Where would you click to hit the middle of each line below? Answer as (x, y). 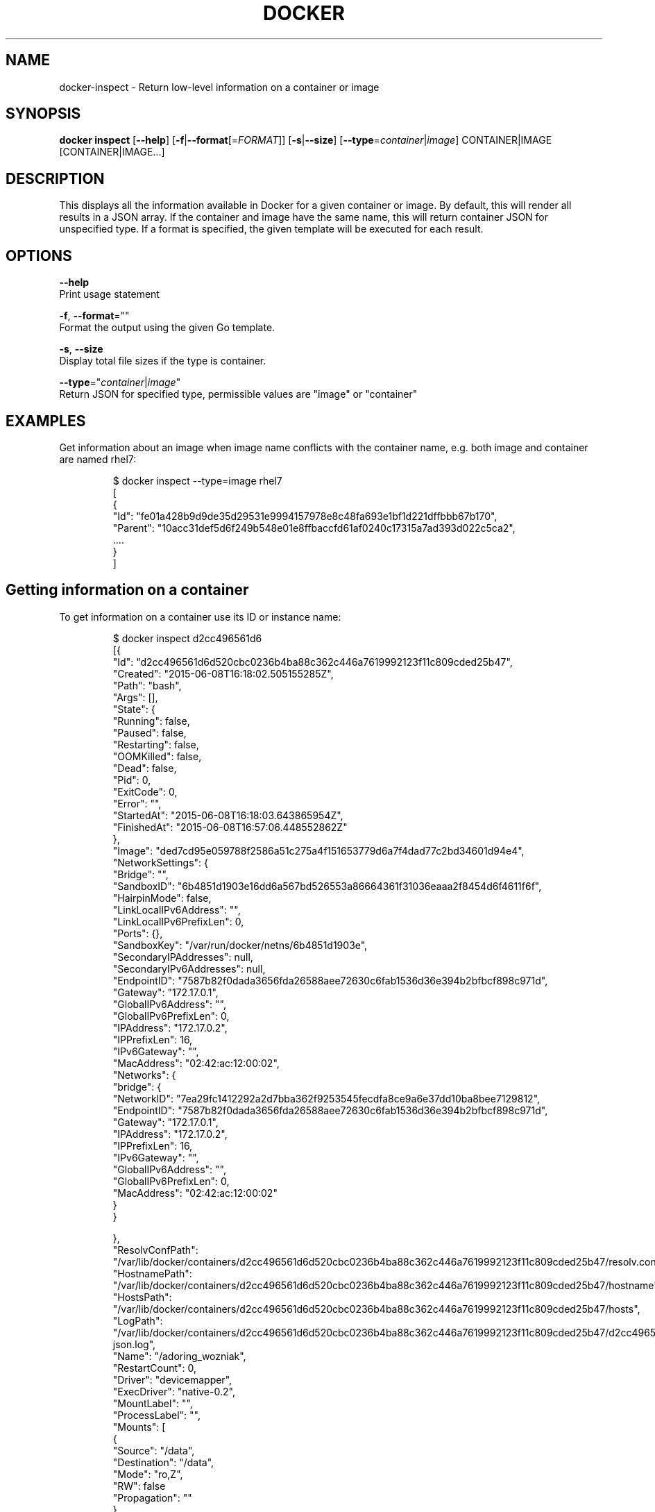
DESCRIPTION (55, 178)
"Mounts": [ (139, 1427)
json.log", (134, 1344)
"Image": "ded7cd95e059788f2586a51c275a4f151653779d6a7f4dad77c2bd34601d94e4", (318, 850)
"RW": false (139, 1486)
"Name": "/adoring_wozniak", (179, 1356)
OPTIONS (39, 255)
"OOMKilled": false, (157, 756)
